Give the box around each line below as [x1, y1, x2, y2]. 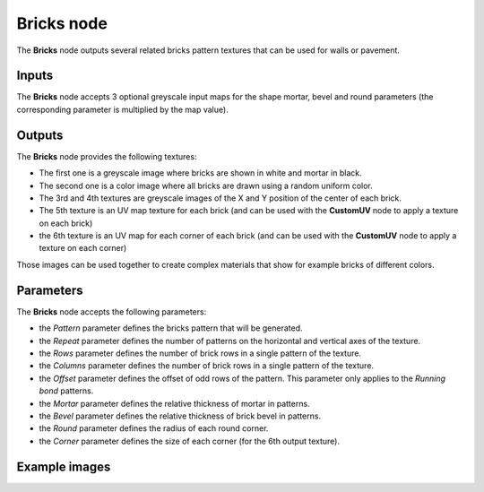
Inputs [16, 68, 54, 83]
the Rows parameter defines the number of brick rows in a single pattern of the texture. [39, 348, 362, 358]
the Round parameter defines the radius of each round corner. [39, 423, 269, 434]
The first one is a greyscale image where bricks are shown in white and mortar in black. [39, 168, 362, 178]
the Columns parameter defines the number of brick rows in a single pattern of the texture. [39, 360, 375, 371]
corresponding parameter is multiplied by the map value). [16, 104, 229, 115]
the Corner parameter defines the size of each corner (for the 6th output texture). [39, 436, 341, 446]
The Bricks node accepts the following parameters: [16, 306, 207, 317]
